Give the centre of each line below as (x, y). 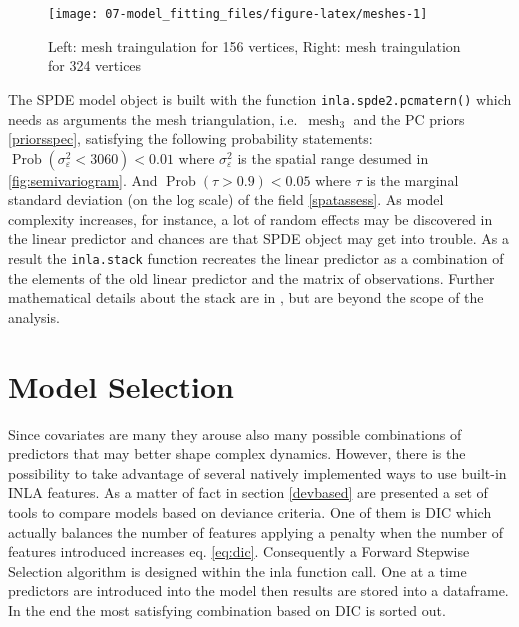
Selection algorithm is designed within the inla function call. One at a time (237, 570)
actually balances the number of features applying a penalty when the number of (255, 531)
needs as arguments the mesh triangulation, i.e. (153, 118)
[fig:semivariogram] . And (83, 179)
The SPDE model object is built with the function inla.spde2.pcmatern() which (260, 98)
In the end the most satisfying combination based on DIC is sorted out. (227, 609)
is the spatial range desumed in (333, 157)
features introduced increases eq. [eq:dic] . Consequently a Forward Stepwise (239, 551)
